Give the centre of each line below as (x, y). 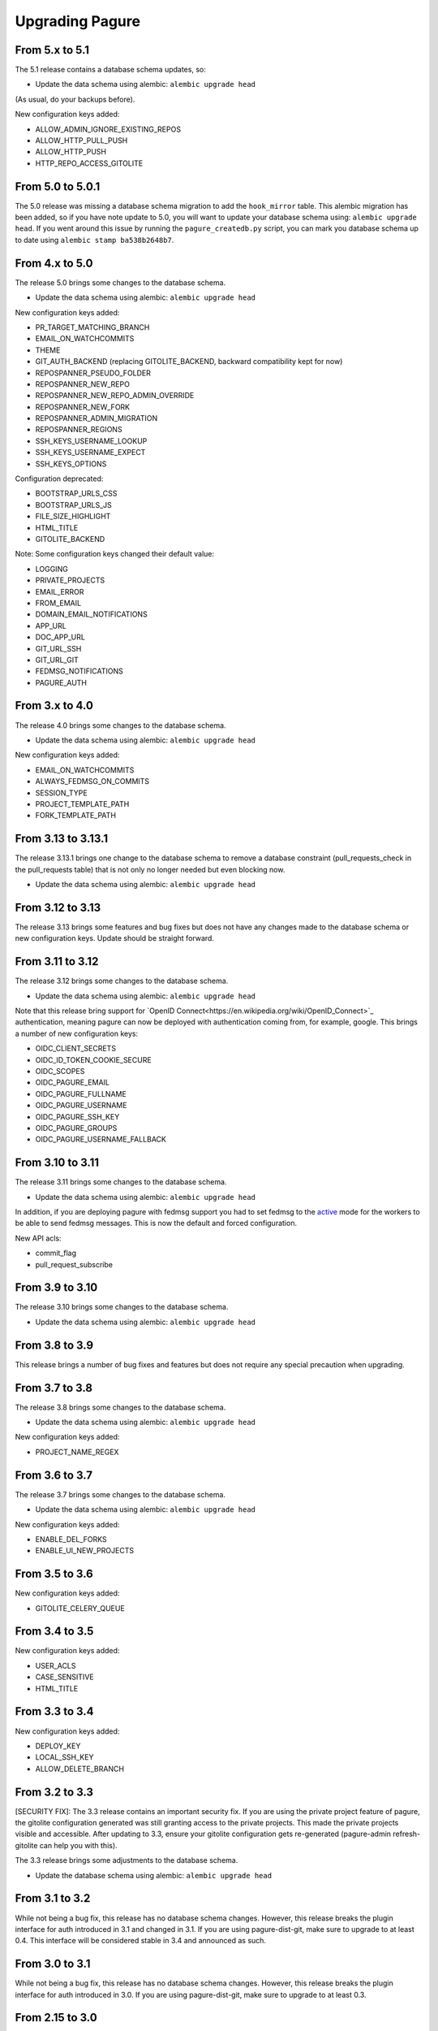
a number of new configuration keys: (76, 1033)
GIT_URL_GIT (57, 660)
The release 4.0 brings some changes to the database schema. (120, 725)
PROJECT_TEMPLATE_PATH (82, 803)
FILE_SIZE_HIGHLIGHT (73, 517)
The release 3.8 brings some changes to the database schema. (120, 1407)
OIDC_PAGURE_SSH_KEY (77, 1116)
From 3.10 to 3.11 (57, 1163)
